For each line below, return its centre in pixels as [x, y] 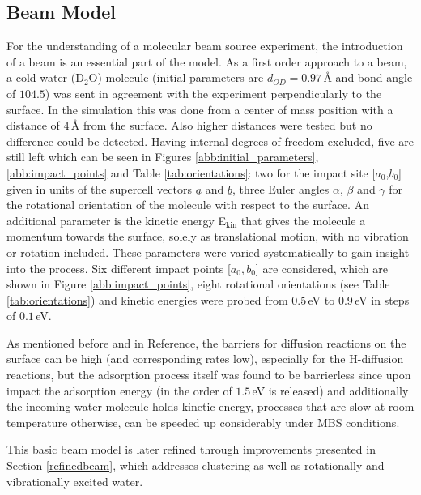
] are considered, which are [321, 268]
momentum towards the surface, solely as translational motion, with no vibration [208, 236]
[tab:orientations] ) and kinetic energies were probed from [147, 299]
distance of [33, 125]
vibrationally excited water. [75, 481]
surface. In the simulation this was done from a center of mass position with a [200, 109]
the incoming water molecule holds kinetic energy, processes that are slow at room [210, 406]
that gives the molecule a [303, 220]
